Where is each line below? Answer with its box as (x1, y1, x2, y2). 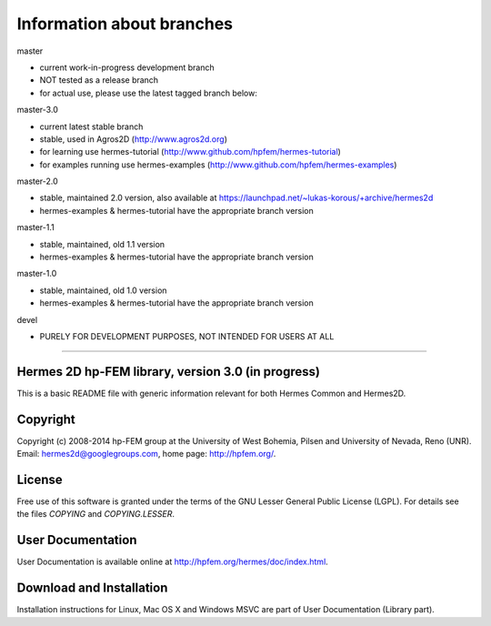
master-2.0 (16, 176, 58, 187)
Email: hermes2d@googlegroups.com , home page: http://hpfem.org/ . (16, 449, 276, 459)
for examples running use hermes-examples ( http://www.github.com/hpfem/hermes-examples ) (39, 159, 397, 170)
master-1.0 (16, 268, 57, 279)
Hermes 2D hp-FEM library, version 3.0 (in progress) (16, 364, 320, 379)
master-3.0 (16, 105, 58, 116)
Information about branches (16, 14, 234, 34)
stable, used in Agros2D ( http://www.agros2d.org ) (39, 133, 227, 145)
